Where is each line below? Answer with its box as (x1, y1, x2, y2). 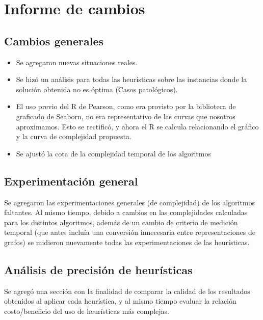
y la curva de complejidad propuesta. (16, 131, 131, 142)
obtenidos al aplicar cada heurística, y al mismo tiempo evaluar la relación (4, 296, 236, 306)
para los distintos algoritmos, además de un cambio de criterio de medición (4, 217, 238, 227)
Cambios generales (4, 33, 104, 48)
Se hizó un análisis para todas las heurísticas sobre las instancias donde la (16, 74, 247, 85)
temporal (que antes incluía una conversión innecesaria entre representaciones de (4, 227, 255, 237)
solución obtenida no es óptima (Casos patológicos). (16, 84, 178, 94)
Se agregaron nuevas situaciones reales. (16, 57, 138, 67)
